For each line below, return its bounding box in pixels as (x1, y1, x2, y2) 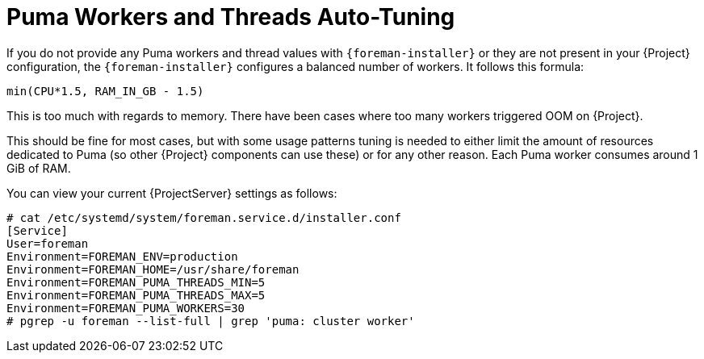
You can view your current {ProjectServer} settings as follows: (6, 186, 337, 200)
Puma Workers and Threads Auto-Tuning (6, 3, 455, 31)
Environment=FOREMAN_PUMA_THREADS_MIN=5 (6, 275, 266, 289)
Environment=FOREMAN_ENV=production (6, 249, 238, 263)
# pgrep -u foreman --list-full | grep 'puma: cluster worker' (6, 314, 415, 328)
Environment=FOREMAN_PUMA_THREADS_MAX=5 (6, 288, 266, 302)
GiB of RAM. (6, 161, 71, 175)
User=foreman (6, 236, 89, 250)
